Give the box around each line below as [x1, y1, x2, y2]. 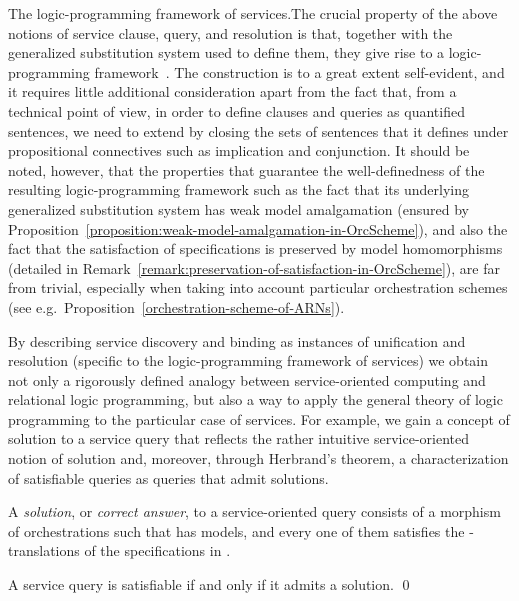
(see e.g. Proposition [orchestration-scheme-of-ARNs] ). [8, 296, 345, 317]
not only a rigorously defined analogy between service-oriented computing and [8, 369, 486, 390]
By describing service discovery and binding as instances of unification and [8, 330, 466, 351]
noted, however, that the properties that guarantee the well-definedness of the [8, 159, 485, 180]
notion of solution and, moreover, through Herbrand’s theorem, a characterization [8, 448, 509, 469]
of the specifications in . [84, 540, 231, 561]
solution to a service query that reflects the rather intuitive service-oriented [8, 428, 470, 449]
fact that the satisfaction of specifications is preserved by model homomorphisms [8, 238, 503, 259]
